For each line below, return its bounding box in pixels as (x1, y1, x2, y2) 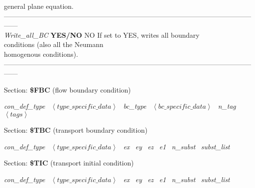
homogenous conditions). (4, 48, 78, 59)
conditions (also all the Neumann (4, 39, 103, 49)
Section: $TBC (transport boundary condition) (4, 124, 148, 135)
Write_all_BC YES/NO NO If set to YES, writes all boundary (4, 29, 200, 40)
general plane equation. (4, 1, 74, 11)
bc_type (123, 101, 147, 111)
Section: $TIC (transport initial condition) (4, 158, 134, 168)
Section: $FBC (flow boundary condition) (4, 84, 131, 94)
